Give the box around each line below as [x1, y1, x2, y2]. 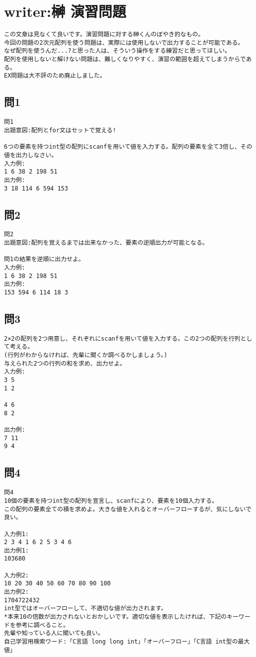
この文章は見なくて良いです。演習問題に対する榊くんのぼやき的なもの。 [4, 31, 204, 38]
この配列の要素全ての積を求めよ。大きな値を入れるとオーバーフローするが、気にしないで [4, 505, 252, 513]
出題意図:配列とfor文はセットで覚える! [4, 126, 116, 134]
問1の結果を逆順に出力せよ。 [4, 256, 85, 263]
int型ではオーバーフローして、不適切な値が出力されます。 [4, 605, 167, 612]
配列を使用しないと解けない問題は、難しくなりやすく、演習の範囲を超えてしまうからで [4, 56, 246, 63]
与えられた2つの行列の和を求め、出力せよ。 [4, 360, 126, 367]
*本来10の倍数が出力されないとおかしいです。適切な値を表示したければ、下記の [4, 613, 227, 621]
